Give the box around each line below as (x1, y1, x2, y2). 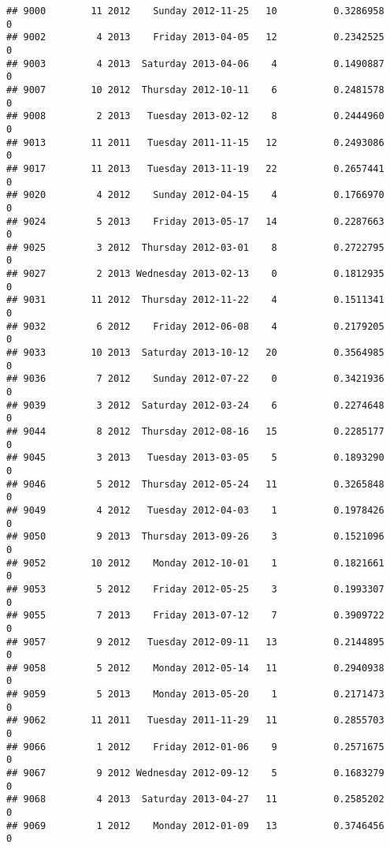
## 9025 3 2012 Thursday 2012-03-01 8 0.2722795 (6, 241, 384, 253)
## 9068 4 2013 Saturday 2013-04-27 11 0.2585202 (6, 794, 384, 805)
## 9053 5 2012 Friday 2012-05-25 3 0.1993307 (6, 583, 384, 595)
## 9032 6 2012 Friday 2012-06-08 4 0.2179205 (6, 320, 384, 332)
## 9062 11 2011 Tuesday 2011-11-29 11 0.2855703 (6, 715, 384, 727)
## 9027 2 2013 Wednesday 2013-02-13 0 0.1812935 (6, 268, 384, 280)
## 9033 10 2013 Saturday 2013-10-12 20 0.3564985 (6, 347, 384, 359)
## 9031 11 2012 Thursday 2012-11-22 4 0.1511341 (6, 294, 384, 306)
